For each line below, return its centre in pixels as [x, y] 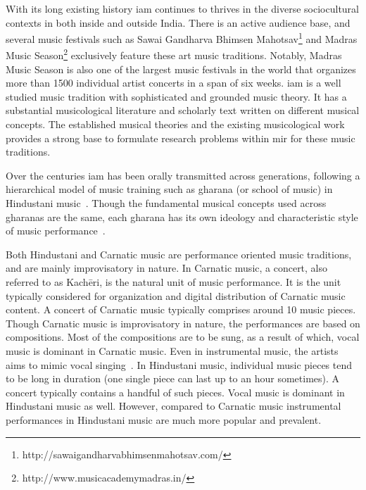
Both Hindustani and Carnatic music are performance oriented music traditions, [179, 254]
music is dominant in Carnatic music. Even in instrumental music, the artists [172, 350]
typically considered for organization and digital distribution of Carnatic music [176, 295]
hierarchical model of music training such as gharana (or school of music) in [169, 189]
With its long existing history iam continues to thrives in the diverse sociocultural [182, 8]
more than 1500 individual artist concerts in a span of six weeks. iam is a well [173, 83]
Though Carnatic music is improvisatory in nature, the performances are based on [183, 323]
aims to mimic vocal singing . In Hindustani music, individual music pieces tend [179, 364]
